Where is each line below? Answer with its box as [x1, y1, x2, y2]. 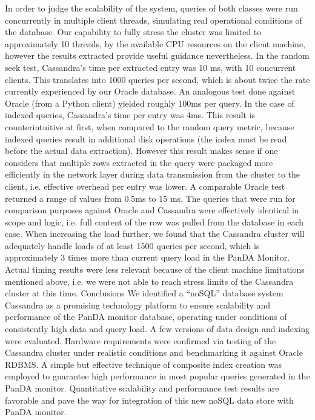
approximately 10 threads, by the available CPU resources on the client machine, [5, 37, 306, 50]
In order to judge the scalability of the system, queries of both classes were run [5, 2, 298, 14]
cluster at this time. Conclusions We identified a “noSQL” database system [5, 287, 283, 299]
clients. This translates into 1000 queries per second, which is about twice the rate [5, 73, 310, 85]
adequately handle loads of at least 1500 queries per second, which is [5, 239, 260, 252]
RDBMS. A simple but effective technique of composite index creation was [5, 358, 282, 370]
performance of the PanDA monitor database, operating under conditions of [5, 310, 287, 323]
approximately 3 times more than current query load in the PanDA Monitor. [5, 251, 290, 264]
